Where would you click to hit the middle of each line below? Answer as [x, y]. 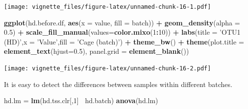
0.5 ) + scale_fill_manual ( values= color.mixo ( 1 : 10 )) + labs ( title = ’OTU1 [122, 32]
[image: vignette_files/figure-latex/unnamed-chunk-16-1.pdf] [108, 7]
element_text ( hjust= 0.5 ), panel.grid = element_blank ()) [97, 51]
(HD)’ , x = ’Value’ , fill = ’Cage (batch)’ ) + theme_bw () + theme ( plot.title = [124, 41]
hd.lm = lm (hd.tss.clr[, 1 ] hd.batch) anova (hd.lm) [81, 100]
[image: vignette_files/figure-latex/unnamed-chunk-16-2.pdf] [108, 69]
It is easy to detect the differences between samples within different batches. [118, 84]
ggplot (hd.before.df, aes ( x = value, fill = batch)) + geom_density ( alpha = [122, 22]
